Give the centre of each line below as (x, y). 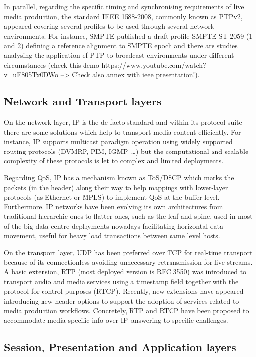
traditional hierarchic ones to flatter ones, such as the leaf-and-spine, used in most (128, 216)
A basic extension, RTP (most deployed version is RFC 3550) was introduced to (125, 272)
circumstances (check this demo (52, 65)
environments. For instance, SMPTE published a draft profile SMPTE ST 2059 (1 (128, 35)
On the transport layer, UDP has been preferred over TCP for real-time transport (128, 252)
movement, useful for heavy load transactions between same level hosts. (112, 235)
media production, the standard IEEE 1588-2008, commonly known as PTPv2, (123, 16)
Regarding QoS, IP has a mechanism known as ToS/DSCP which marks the (119, 177)
